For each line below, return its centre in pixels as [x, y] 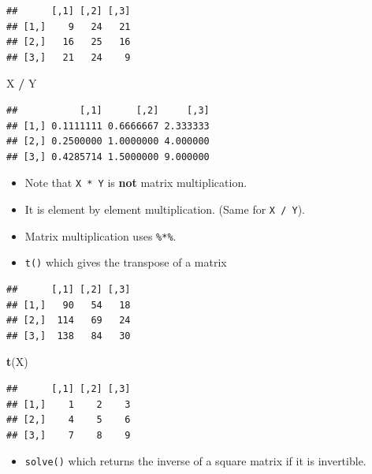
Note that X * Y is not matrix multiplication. [136, 183]
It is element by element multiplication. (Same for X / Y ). [165, 209]
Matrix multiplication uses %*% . [100, 235]
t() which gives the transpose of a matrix [126, 262]
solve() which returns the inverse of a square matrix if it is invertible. [195, 461]
